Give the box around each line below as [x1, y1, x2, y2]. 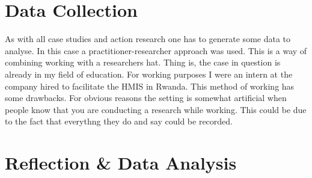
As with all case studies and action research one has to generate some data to [5, 32, 291, 45]
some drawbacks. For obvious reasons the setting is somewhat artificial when [5, 91, 287, 104]
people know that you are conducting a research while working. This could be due [5, 103, 307, 115]
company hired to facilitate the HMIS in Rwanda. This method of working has [5, 79, 295, 92]
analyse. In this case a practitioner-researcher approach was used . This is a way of [5, 44, 307, 57]
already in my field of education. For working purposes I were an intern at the [5, 67, 293, 80]
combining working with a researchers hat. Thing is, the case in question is [5, 56, 281, 69]
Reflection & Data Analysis [5, 150, 237, 175]
